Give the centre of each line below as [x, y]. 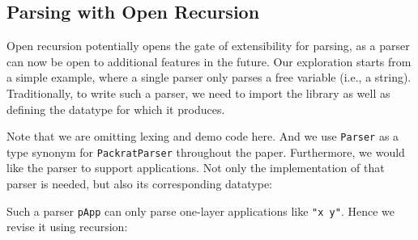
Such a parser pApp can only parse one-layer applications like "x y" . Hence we [200, 211]
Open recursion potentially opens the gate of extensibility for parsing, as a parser [208, 46]
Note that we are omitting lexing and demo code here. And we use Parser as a [203, 136]
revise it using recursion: [67, 227]
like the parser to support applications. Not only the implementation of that [196, 168]
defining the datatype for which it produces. [116, 109]
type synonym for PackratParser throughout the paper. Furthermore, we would [206, 152]
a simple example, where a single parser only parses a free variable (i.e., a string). [209, 77]
